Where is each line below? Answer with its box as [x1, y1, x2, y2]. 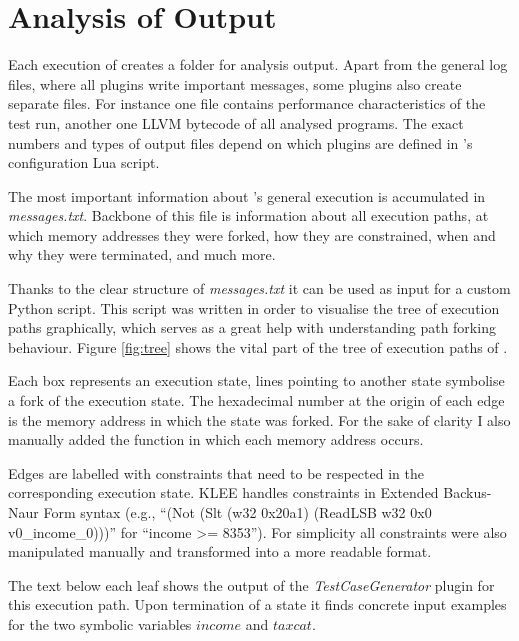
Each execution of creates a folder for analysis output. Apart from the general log [8, 54, 508, 75]
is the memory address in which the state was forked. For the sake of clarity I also [8, 409, 511, 430]
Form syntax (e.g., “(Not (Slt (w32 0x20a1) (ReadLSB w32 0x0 [43, 502, 432, 522]
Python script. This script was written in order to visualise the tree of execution [8, 297, 500, 318]
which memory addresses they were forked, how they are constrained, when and [8, 224, 496, 245]
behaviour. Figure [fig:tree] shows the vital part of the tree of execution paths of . [8, 336, 508, 357]
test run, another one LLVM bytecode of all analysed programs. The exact [8, 112, 464, 133]
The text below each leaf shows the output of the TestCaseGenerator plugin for [8, 574, 495, 595]
